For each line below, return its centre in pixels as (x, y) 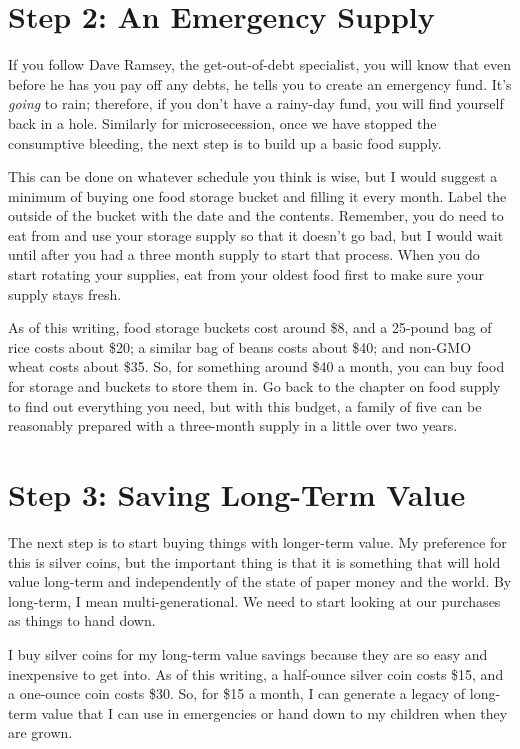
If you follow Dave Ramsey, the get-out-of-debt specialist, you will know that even (260, 64)
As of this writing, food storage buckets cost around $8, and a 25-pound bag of (250, 327)
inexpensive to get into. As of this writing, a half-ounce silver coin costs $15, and (256, 673)
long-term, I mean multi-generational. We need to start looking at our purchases (254, 600)
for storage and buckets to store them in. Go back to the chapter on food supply (254, 386)
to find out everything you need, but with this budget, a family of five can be (245, 405)
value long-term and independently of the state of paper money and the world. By (260, 581)
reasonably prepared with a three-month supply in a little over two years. (233, 425)
